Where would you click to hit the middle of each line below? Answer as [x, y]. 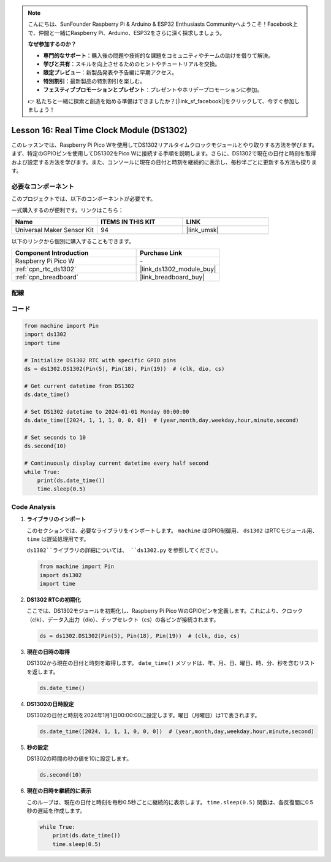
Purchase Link [161, 253]
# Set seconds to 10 [55, 438]
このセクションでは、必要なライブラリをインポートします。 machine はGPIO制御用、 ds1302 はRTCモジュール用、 [172, 530]
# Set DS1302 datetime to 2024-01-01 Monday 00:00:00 [107, 412]
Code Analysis [34, 507]
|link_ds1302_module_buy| [178, 269]
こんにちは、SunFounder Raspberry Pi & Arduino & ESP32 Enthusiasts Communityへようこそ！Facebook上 [163, 24]
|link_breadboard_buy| [172, 278]
